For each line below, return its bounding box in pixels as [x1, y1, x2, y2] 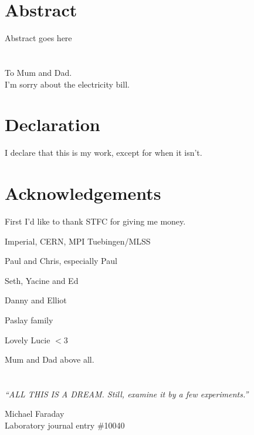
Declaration [5, 112, 100, 136]
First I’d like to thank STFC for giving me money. [5, 215, 186, 227]
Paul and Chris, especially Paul [5, 255, 117, 267]
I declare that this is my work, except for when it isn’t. [5, 146, 202, 159]
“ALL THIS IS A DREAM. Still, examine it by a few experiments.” [5, 387, 249, 400]
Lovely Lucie [5, 333, 50, 346]
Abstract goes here [5, 32, 72, 44]
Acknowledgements [5, 181, 161, 205]
